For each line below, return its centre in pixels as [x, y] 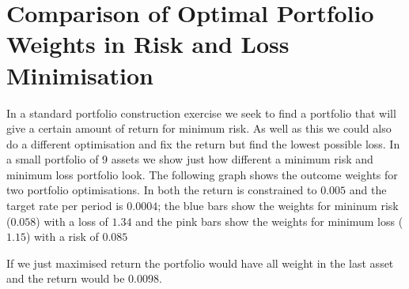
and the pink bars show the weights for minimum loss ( [269, 221]
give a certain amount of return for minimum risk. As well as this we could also [199, 128]
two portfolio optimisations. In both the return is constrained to [162, 190]
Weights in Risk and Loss [148, 44]
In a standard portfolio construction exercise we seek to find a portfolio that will [201, 113]
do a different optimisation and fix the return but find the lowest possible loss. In [203, 143]
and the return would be [66, 278]
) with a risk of [62, 236]
